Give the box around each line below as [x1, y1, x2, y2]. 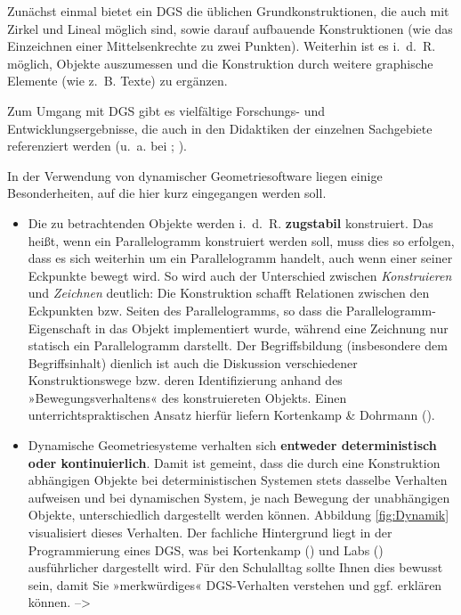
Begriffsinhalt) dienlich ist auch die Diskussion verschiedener [28, 353, 358, 372]
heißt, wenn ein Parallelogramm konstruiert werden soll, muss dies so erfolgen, [28, 231, 455, 250]
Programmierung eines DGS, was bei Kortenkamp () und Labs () [28, 540, 384, 559]
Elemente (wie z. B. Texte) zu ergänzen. [7, 71, 228, 90]
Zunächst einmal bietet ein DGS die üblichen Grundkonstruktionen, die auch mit [7, 2, 449, 20]
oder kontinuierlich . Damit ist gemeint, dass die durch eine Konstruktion [28, 453, 441, 471]
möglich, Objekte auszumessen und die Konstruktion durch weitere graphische [7, 53, 433, 72]
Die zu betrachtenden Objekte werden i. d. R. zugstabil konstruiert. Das [28, 213, 433, 232]
